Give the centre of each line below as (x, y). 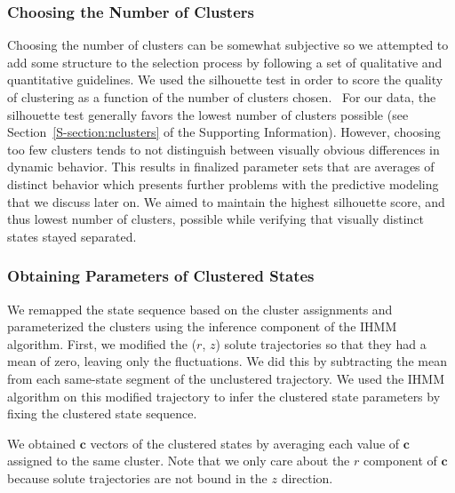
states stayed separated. (72, 236)
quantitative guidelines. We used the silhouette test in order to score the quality (225, 80)
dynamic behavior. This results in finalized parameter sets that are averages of (221, 167)
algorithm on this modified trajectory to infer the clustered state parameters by (224, 396)
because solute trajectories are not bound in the (137, 477)
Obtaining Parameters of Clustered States (161, 276)
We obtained (42, 443)
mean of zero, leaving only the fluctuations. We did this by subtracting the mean (227, 361)
